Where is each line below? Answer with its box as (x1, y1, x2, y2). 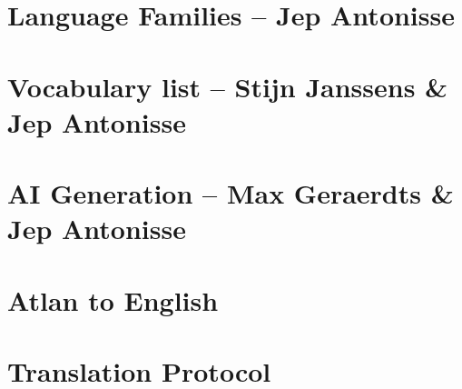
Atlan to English (7, 281, 219, 318)
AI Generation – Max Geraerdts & (7, 175, 454, 212)
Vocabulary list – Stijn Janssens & (7, 67, 448, 105)
